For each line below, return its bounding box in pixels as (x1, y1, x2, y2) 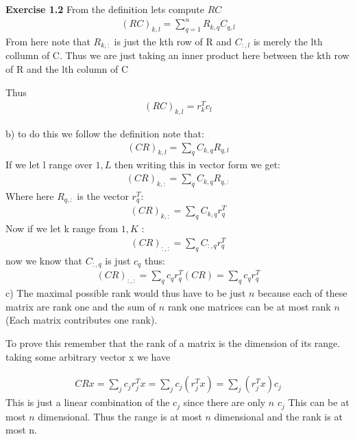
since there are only (183, 395, 266, 409)
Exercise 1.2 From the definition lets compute (5, 2, 205, 16)
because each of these (258, 286, 347, 300)
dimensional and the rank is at (214, 409, 343, 423)
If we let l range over (5, 157, 93, 172)
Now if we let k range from (5, 221, 119, 236)
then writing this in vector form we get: (114, 157, 281, 172)
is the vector (77, 188, 129, 203)
